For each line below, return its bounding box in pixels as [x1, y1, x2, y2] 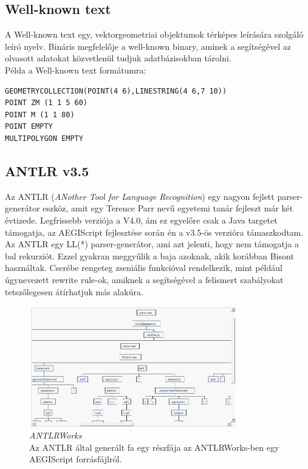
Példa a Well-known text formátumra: [5, 63, 146, 76]
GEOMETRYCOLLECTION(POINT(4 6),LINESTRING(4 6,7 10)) [5, 86, 227, 95]
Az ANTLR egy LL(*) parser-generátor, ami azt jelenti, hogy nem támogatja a [5, 238, 299, 250]
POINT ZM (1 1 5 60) [5, 98, 88, 108]
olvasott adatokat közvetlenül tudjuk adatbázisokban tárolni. [5, 52, 231, 64]
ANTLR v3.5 [5, 161, 89, 180]
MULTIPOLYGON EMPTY [5, 134, 83, 143]
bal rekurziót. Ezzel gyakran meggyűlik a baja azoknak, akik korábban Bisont [5, 249, 294, 262]
